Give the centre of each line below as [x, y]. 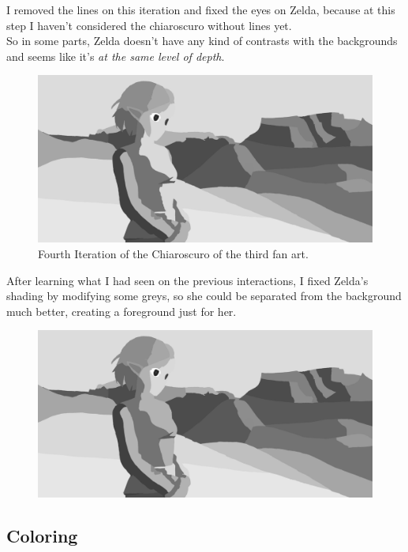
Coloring [42, 536]
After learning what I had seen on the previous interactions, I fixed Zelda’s [187, 280]
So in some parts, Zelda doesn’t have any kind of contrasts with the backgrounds [202, 41]
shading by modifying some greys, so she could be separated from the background [204, 296]
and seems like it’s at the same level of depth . [116, 56]
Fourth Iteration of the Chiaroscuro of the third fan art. [173, 253]
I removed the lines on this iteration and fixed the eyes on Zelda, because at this [201, 9]
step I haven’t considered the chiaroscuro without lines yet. [149, 25]
